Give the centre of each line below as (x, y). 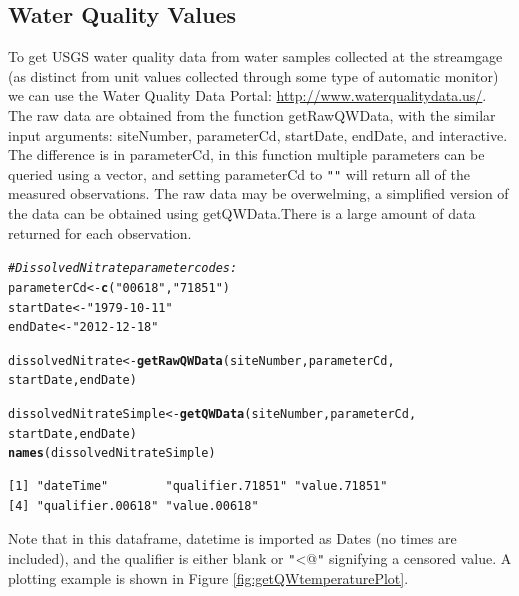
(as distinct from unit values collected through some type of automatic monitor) (253, 75)
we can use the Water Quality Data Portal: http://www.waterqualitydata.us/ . (247, 95)
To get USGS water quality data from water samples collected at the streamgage (255, 56)
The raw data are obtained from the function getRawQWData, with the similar (252, 114)
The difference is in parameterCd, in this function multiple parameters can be (246, 154)
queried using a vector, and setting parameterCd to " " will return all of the (239, 173)
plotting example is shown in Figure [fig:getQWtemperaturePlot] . (208, 577)
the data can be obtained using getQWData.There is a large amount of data (242, 213)
